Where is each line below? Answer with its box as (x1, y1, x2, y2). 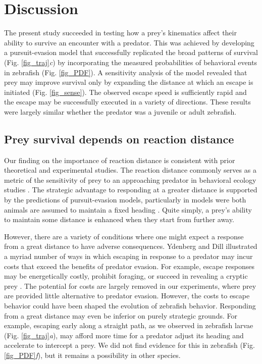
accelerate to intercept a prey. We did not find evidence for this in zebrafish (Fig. (4, 340, 255, 350)
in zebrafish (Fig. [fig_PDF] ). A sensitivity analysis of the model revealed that (4, 67, 247, 77)
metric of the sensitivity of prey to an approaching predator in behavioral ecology (4, 174, 256, 185)
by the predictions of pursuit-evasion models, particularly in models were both (4, 194, 246, 205)
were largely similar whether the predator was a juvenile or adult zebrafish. (4, 106, 237, 117)
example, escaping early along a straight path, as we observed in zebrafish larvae (4, 320, 253, 331)
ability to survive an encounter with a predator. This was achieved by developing (4, 37, 254, 47)
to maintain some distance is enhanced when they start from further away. (4, 214, 234, 225)
